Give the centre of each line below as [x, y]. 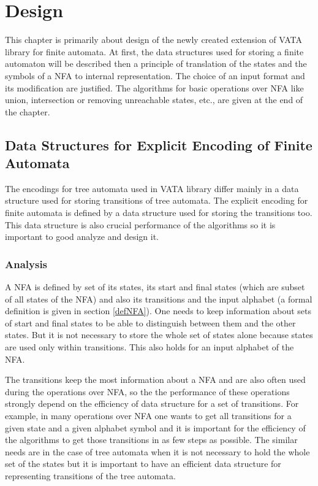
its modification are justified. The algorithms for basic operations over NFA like [154, 87]
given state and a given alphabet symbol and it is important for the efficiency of [155, 427]
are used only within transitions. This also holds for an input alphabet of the [150, 347]
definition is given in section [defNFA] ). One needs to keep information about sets [158, 311]
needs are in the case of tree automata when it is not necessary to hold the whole [157, 451]
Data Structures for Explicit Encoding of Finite [159, 145]
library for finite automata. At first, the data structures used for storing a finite [154, 51]
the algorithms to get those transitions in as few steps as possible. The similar [151, 440]
